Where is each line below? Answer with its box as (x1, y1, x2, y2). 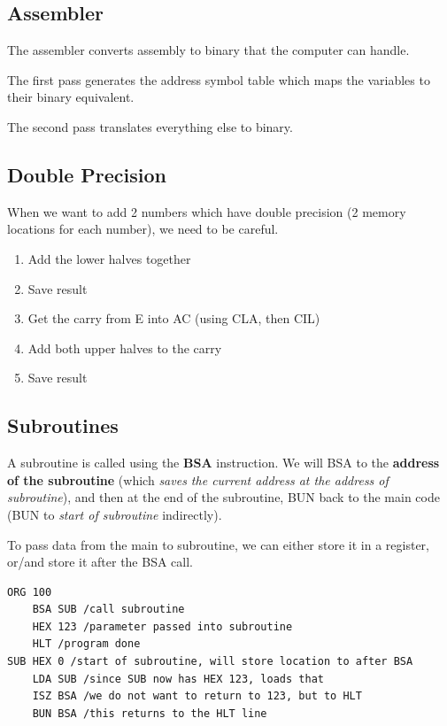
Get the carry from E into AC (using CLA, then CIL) (27, 309, 320, 328)
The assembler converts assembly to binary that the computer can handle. (7, 41, 410, 59)
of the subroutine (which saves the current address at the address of (7, 470, 389, 489)
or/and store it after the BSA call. (7, 552, 193, 571)
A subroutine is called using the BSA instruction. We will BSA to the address (7, 453, 440, 472)
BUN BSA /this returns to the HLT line (32, 707, 267, 720)
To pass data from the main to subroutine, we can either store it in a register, (7, 535, 429, 553)
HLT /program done (32, 637, 141, 651)
